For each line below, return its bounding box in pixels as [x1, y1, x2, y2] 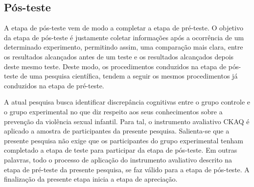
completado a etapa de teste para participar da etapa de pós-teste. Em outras [4, 145, 237, 155]
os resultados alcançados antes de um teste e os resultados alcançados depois [4, 51, 234, 61]
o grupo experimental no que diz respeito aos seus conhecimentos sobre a [4, 106, 223, 116]
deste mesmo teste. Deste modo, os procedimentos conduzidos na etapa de [4, 61, 227, 71]
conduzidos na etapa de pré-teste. [4, 80, 104, 90]
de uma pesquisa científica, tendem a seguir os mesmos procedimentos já [20, 71, 238, 81]
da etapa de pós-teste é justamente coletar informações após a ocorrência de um [4, 32, 244, 42]
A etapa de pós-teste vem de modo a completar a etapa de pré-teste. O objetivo [4, 23, 244, 33]
